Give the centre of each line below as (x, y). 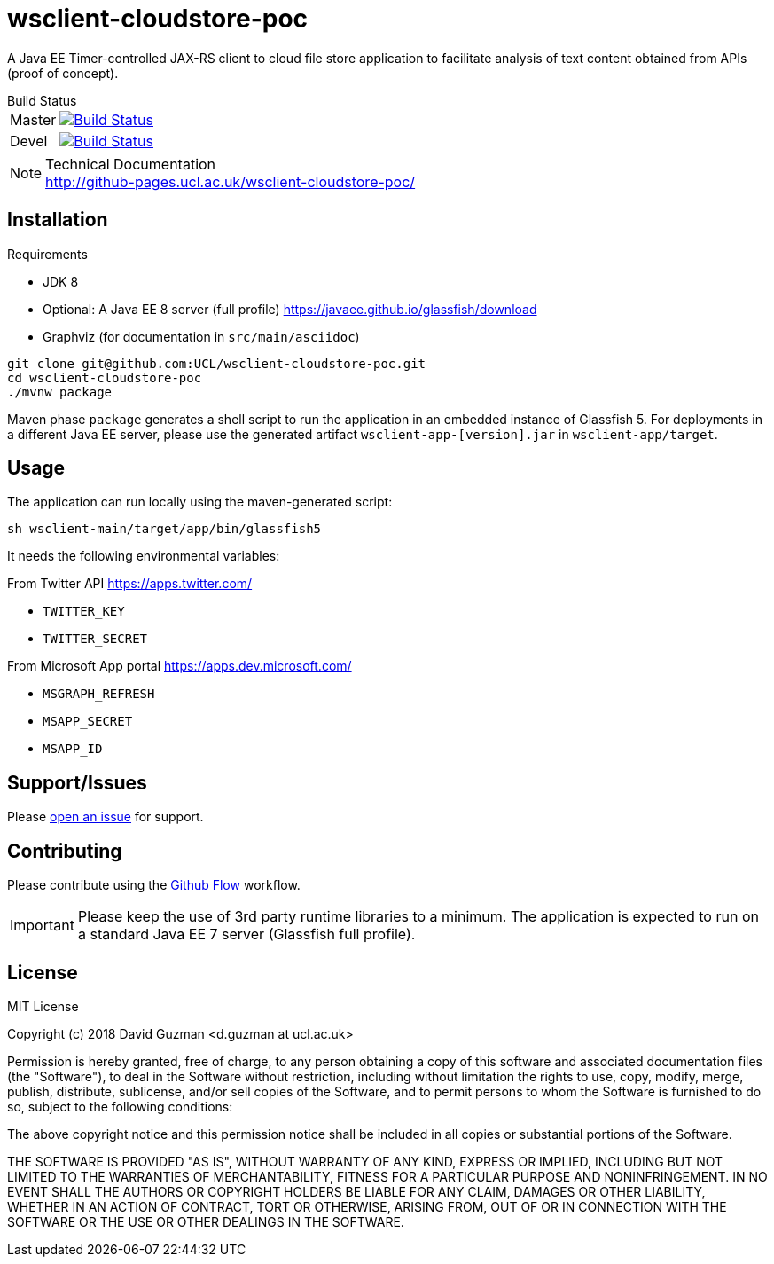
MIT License (43, 1006)
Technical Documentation (131, 164)
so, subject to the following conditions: (120, 1106)
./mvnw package (60, 392)
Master (33, 119)
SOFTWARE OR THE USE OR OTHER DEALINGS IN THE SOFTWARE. (206, 1221)
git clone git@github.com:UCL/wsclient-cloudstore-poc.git (217, 363)
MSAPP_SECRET (88, 722)
